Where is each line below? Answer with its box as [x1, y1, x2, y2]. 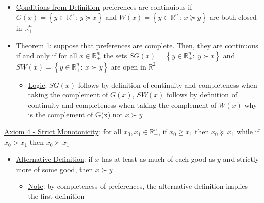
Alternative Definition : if [16, 154, 93, 164]
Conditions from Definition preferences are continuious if [16, 2, 192, 12]
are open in [111, 61, 146, 72]
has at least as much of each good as [101, 154, 215, 164]
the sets [103, 50, 127, 60]
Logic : [28, 79, 47, 90]
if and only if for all [16, 50, 77, 60]
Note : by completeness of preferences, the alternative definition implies [28, 181, 248, 191]
